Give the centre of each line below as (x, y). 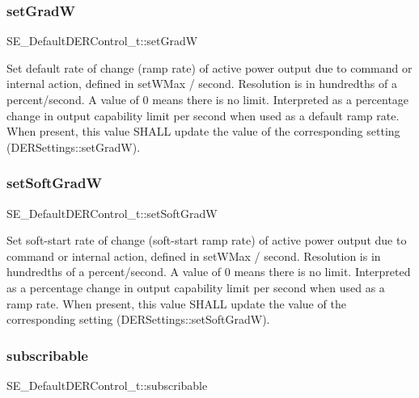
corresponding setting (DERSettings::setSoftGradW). (138, 319)
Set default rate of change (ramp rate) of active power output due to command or (209, 67)
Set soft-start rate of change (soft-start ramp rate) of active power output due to (207, 240)
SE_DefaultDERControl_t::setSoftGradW (112, 213)
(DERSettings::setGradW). (74, 147)
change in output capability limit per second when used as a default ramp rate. (203, 115)
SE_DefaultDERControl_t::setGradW (102, 41)
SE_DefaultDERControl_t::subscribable (107, 385)
